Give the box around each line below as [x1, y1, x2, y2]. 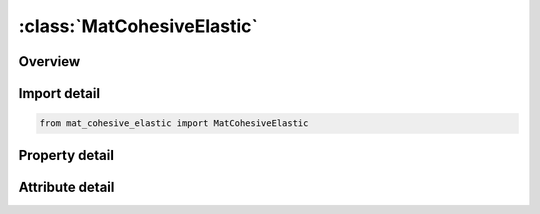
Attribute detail [18, 178, 115, 195]
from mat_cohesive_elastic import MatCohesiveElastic [39, 118, 309, 129]
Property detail [18, 146, 115, 164]
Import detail [18, 85, 100, 102]
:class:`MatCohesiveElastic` [18, 15, 259, 37]
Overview [18, 53, 81, 70]
